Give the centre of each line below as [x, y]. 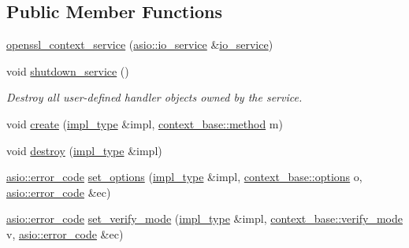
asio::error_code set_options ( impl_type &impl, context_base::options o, [184, 177]
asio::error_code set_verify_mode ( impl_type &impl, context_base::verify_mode [204, 218]
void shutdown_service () [68, 70]
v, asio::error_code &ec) [65, 233]
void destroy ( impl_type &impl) [84, 150]
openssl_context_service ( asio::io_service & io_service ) [140, 44]
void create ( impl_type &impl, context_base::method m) [145, 123]
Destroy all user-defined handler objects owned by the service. [154, 97]
